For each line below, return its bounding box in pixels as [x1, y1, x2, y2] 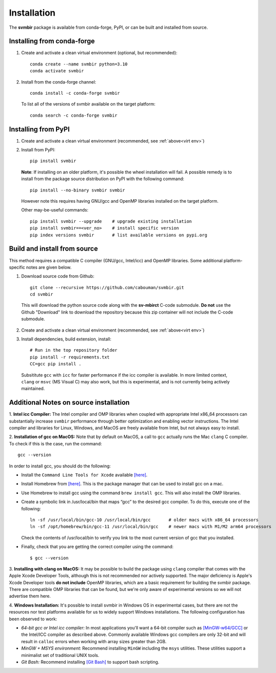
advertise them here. [9, 593, 51, 599]
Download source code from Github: [21, 273, 95, 279]
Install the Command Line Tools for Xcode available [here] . [21, 472, 148, 478]
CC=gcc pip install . [30, 361, 81, 367]
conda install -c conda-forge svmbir [30, 90, 120, 96]
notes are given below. [26, 264, 72, 270]
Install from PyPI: [21, 147, 56, 153]
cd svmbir [30, 292, 53, 297]
